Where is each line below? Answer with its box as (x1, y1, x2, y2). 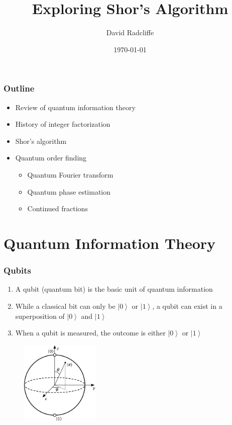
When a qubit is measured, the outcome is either (15, 327, 166, 338)
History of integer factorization (15, 119, 110, 129)
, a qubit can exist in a (152, 300, 222, 311)
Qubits (4, 264, 32, 277)
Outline (4, 82, 35, 95)
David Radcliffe (106, 27, 154, 38)
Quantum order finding (15, 152, 87, 163)
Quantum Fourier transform (27, 169, 113, 180)
